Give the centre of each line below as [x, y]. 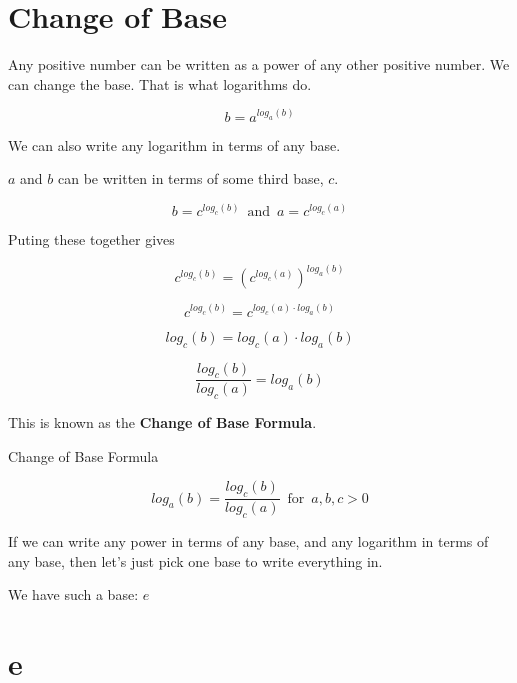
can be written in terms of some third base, [190, 178]
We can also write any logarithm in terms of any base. [174, 144]
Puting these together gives [91, 239]
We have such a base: [73, 594]
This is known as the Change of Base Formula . [162, 422]
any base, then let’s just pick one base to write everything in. [195, 560]
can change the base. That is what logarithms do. [160, 83]
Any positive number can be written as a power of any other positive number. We [259, 64]
